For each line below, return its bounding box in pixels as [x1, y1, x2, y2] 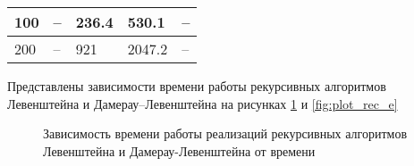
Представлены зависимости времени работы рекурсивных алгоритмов [7, 77, 386, 95]
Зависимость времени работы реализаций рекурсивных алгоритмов [43, 124, 408, 143]
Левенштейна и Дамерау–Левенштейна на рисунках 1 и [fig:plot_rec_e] [7, 94, 398, 112]
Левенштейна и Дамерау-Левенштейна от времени [43, 141, 316, 160]
